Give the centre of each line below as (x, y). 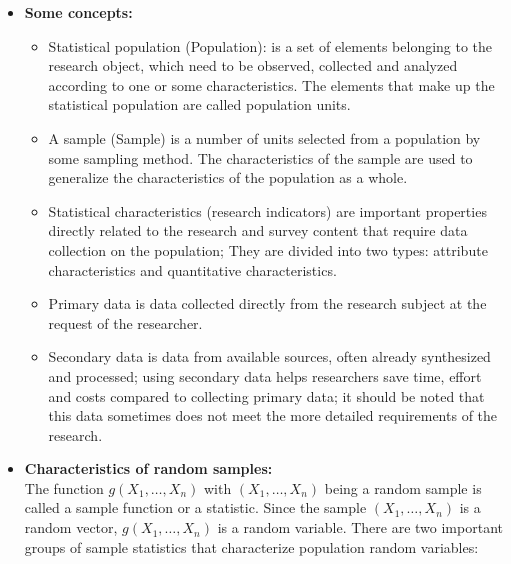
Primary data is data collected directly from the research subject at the (267, 303)
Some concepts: (78, 12)
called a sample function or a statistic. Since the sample (195, 507)
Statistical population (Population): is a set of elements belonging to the (270, 45)
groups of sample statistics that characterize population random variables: (251, 546)
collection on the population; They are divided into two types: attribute (268, 249)
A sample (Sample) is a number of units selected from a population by (264, 137)
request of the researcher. (125, 322)
